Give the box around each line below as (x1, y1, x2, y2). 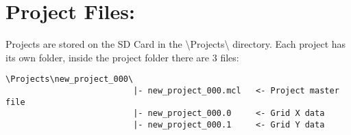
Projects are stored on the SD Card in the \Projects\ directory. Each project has (5, 37, 346, 51)
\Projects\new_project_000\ (5, 74, 134, 85)
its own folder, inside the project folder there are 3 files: (5, 50, 239, 64)
